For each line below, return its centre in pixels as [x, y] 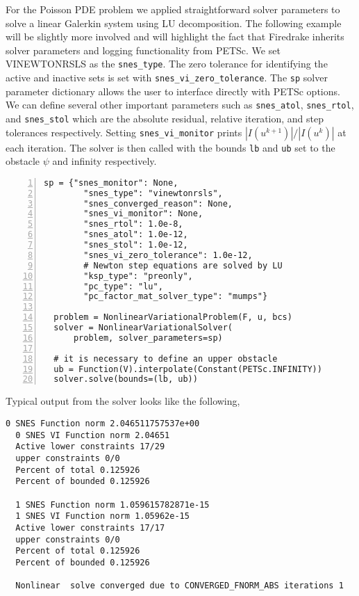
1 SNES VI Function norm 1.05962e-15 [102, 516]
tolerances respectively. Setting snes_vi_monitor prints [124, 132]
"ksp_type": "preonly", [138, 276]
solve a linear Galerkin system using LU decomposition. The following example [174, 23]
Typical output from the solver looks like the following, [123, 401]
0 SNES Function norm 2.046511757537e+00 [103, 423]
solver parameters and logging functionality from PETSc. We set [143, 50]
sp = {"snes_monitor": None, [111, 183]
